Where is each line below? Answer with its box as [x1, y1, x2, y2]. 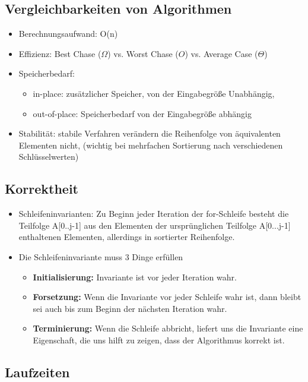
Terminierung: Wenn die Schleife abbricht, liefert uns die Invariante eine [33, 322, 303, 334]
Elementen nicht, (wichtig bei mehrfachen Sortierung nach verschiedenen [18, 138, 283, 151]
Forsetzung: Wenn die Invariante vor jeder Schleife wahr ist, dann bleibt [33, 291, 301, 303]
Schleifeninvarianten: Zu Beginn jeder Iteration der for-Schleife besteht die [18, 207, 289, 220]
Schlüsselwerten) [18, 150, 79, 163]
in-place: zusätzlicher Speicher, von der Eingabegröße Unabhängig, [33, 87, 275, 99]
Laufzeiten [5, 362, 70, 381]
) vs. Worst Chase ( [107, 47, 179, 59]
